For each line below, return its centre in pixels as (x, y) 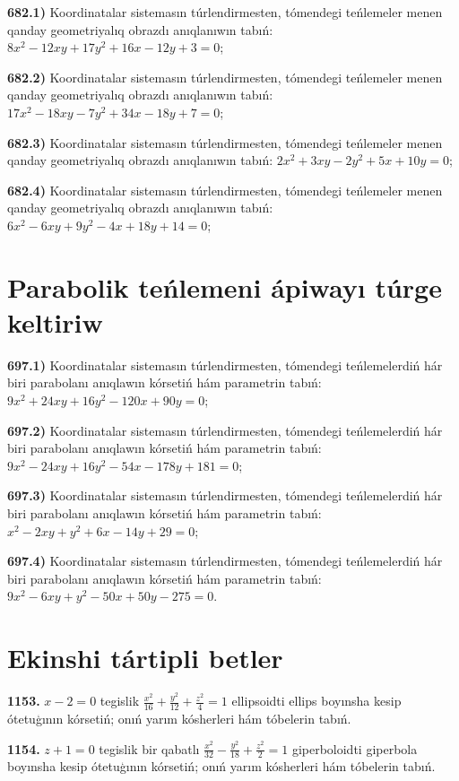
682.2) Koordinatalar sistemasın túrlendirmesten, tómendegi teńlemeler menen (225, 77)
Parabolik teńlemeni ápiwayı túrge (225, 286)
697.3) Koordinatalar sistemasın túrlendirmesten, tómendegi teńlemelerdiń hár (225, 495)
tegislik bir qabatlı (149, 748)
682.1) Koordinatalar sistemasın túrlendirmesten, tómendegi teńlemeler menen (225, 12)
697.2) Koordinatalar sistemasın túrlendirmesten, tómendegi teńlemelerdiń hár (225, 430)
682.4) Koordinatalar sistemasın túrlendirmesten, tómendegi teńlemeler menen (225, 190)
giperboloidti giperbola (355, 748)
